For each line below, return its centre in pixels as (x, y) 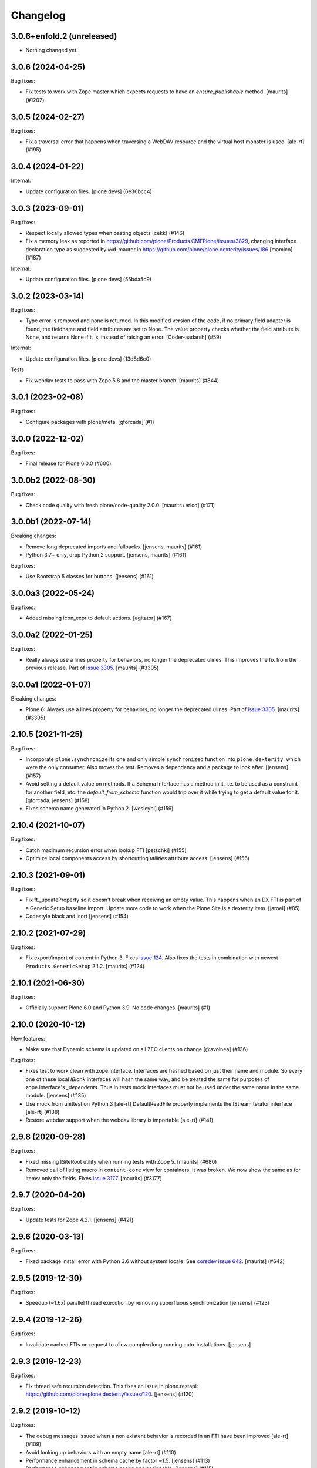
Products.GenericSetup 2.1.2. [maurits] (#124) (85, 966)
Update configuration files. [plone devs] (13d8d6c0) (88, 359)
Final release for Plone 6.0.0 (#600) (68, 463)
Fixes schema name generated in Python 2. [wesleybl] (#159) (100, 809)
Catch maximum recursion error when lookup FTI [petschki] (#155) (106, 850)
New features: (28, 1038)
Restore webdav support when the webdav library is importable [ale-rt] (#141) (119, 1120)
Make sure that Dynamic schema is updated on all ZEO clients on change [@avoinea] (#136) (137, 1049)
